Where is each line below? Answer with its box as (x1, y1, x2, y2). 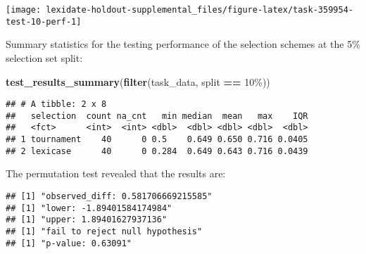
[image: (6, 5, 42, 15)
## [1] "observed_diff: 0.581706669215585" (6, 191, 213, 201)
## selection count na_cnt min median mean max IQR (6, 110, 308, 121)
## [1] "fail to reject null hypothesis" (6, 226, 203, 236)
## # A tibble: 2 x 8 (6, 99, 107, 110)
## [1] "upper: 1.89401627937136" (6, 215, 168, 225)
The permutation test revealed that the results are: (6, 166, 226, 181)
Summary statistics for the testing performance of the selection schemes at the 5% (6, 37, 360, 51)
